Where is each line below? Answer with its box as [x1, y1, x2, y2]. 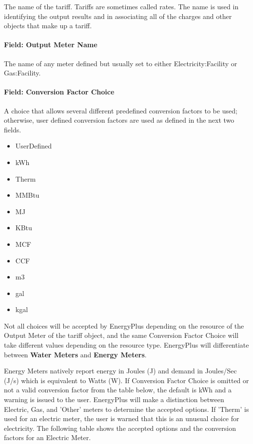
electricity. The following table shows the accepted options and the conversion [4, 423, 236, 433]
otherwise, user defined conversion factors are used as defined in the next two [4, 115, 234, 125]
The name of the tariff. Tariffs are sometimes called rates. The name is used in [4, 1, 239, 11]
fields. [4, 124, 21, 134]
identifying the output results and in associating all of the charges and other [4, 11, 232, 21]
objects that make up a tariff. [4, 20, 92, 31]
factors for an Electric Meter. [4, 432, 91, 443]
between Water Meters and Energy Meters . [4, 349, 147, 359]
